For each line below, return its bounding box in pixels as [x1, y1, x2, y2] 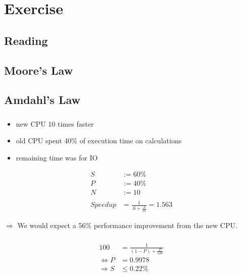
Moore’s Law [4, 62, 73, 78]
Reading [4, 32, 48, 48]
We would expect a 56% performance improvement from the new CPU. [17, 219, 237, 230]
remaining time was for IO [16, 152, 98, 162]
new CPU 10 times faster [16, 118, 94, 129]
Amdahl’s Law [4, 92, 80, 107]
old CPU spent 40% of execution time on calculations [16, 135, 182, 146]
